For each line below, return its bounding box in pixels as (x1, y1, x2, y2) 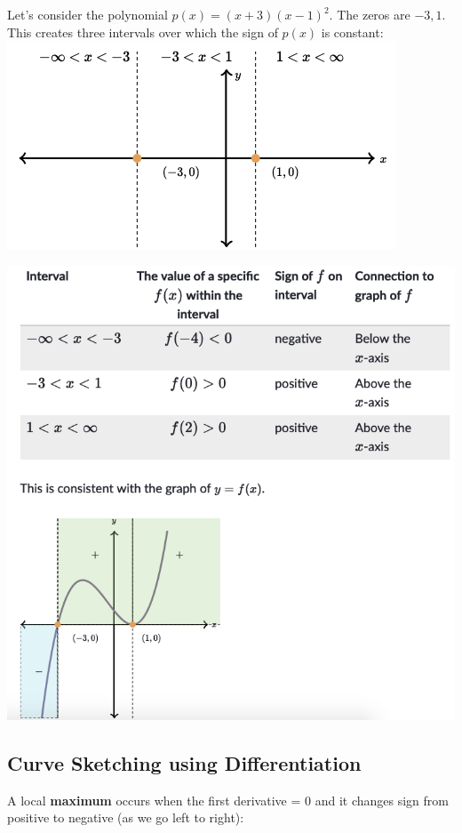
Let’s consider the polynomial (7, 5, 168, 23)
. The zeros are (329, 5, 410, 23)
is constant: (321, 22, 384, 41)
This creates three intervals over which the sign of (7, 22, 278, 41)
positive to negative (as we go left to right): (7, 808, 244, 827)
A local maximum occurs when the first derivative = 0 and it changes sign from (7, 790, 449, 809)
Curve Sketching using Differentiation (7, 749, 362, 777)
